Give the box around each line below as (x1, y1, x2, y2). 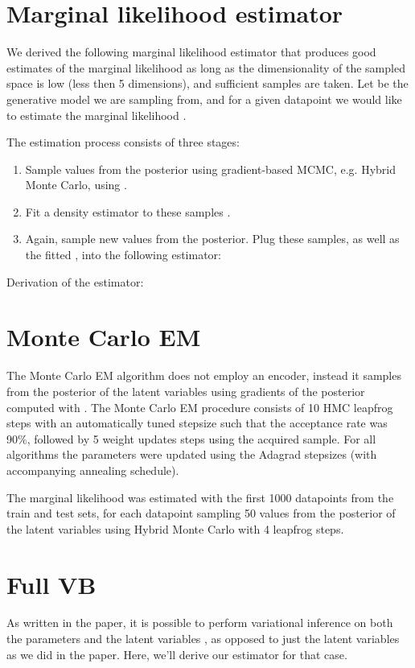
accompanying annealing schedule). (6, 461, 179, 478)
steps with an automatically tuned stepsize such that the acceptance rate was (6, 414, 388, 431)
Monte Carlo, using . (25, 176, 127, 193)
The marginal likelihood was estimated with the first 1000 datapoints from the (6, 489, 394, 505)
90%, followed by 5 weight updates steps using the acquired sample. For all (6, 430, 376, 447)
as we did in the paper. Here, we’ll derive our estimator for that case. (6, 645, 347, 662)
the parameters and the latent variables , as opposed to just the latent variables (6, 630, 400, 647)
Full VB (6, 567, 97, 600)
